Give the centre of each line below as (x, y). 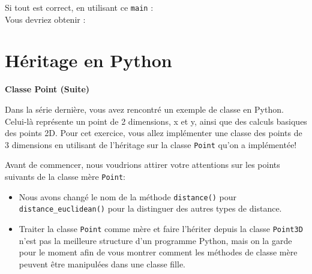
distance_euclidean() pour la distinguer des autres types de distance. (150, 208)
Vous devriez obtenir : (45, 19)
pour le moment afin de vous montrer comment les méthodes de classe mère (158, 252)
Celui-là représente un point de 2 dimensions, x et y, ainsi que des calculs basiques (156, 121)
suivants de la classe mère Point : (65, 176)
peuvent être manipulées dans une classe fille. (102, 264)
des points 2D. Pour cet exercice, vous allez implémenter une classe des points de (154, 133)
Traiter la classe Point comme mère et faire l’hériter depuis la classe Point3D (161, 228)
